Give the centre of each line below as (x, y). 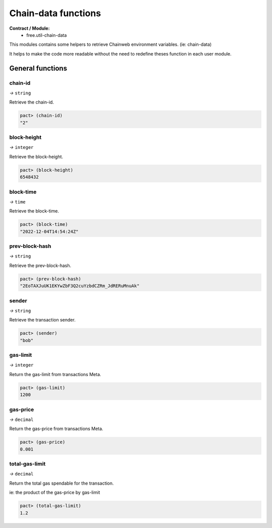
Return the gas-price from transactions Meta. (56, 429)
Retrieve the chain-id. (32, 102)
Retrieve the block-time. (34, 211)
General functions (38, 68)
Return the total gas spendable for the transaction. (62, 483)
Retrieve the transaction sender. (42, 320)
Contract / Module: (29, 28)
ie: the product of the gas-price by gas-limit (55, 493)
